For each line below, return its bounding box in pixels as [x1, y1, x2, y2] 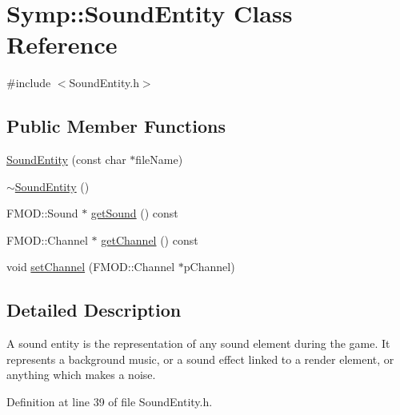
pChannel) [183, 258, 235, 275]
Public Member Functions [6, 114, 226, 138]
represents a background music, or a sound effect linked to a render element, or [6, 350, 394, 367]
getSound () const [90, 205, 178, 221]
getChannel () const [101, 231, 198, 248]
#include [6, 74, 51, 91]
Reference [6, 28, 118, 61]
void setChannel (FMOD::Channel [6, 258, 175, 275]
